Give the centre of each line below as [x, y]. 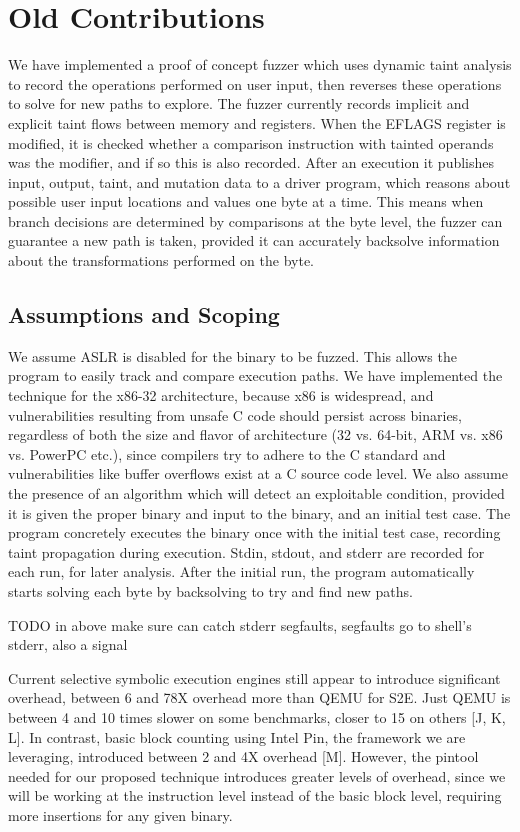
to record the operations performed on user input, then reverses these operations [255, 83]
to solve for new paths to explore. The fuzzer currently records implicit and [239, 103]
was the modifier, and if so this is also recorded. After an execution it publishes [251, 162]
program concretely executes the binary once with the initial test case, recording [254, 532]
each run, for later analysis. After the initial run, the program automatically [241, 571]
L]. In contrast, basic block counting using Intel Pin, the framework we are [237, 736]
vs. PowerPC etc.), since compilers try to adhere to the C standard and [227, 453]
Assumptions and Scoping [144, 314]
